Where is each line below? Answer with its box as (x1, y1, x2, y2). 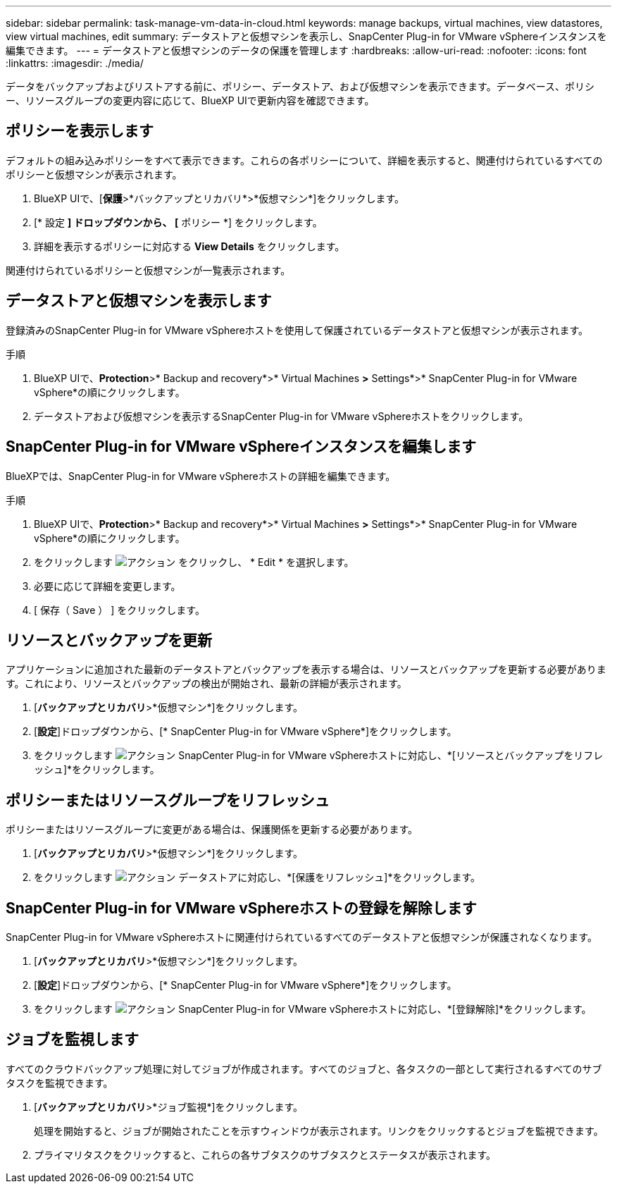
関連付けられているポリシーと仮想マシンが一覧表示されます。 (6, 264, 291, 276)
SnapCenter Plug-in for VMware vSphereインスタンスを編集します (6, 438, 477, 456)
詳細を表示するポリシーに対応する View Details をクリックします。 (34, 240, 345, 252)
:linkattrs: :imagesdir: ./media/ (6, 57, 144, 69)
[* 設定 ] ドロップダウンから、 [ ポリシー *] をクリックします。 (34, 216, 323, 228)
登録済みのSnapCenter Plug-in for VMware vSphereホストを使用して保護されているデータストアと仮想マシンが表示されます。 (6, 324, 589, 336)
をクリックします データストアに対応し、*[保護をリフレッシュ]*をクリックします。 (34, 871, 481, 884)
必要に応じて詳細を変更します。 (34, 579, 181, 592)
